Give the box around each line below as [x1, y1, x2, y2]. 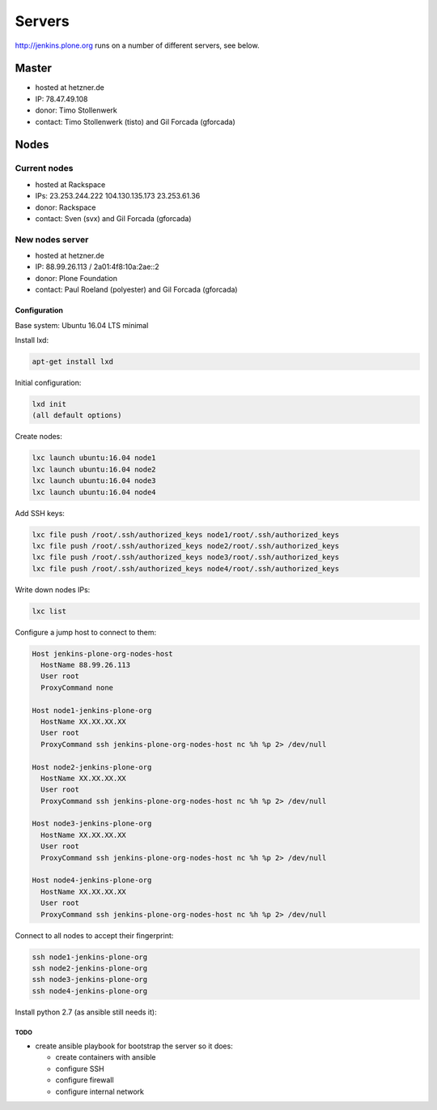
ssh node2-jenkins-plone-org [32, 963, 148, 972]
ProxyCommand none [40, 683, 113, 692]
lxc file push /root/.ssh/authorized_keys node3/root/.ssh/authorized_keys [32, 553, 340, 562]
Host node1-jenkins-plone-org [32, 706, 152, 715]
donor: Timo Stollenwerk [35, 105, 117, 115]
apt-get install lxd [32, 357, 113, 366]
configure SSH [55, 1064, 104, 1074]
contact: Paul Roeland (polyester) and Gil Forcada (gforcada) [35, 284, 238, 295]
